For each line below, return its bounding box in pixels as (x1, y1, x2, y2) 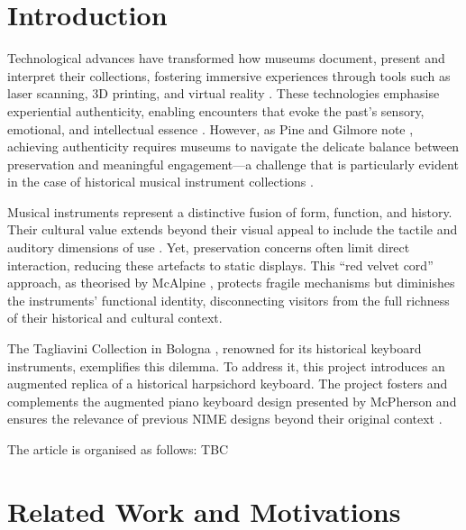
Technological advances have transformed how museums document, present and (7, 49, 445, 68)
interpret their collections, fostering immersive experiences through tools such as (7, 66, 451, 85)
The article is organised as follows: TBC (7, 440, 229, 458)
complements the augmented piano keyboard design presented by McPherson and (7, 391, 457, 410)
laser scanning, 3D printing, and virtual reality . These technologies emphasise (7, 84, 440, 103)
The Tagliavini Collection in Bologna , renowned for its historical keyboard (7, 339, 422, 358)
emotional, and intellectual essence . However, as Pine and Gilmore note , (7, 119, 414, 138)
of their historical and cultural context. (7, 308, 223, 327)
